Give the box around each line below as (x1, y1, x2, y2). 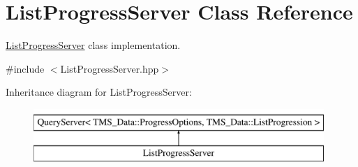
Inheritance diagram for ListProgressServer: (6, 85, 192, 99)
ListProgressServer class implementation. (6, 38, 181, 52)
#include (6, 61, 45, 75)
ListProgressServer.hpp (60, 61, 159, 75)
